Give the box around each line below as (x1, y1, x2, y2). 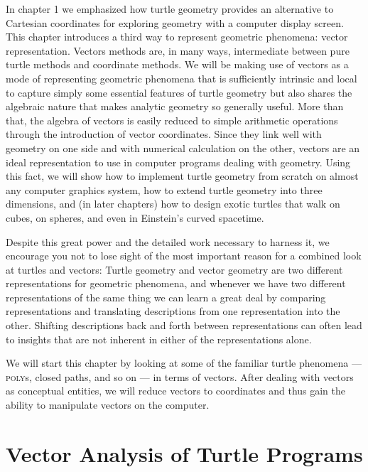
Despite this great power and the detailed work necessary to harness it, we (6, 234, 330, 249)
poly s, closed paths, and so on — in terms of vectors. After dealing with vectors (6, 369, 354, 384)
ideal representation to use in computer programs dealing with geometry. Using (6, 154, 351, 169)
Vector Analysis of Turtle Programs (6, 439, 363, 468)
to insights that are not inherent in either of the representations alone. (6, 331, 312, 346)
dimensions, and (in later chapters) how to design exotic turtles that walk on (6, 196, 340, 211)
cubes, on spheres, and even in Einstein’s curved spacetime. (6, 210, 264, 225)
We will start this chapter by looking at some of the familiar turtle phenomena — (6, 355, 362, 370)
